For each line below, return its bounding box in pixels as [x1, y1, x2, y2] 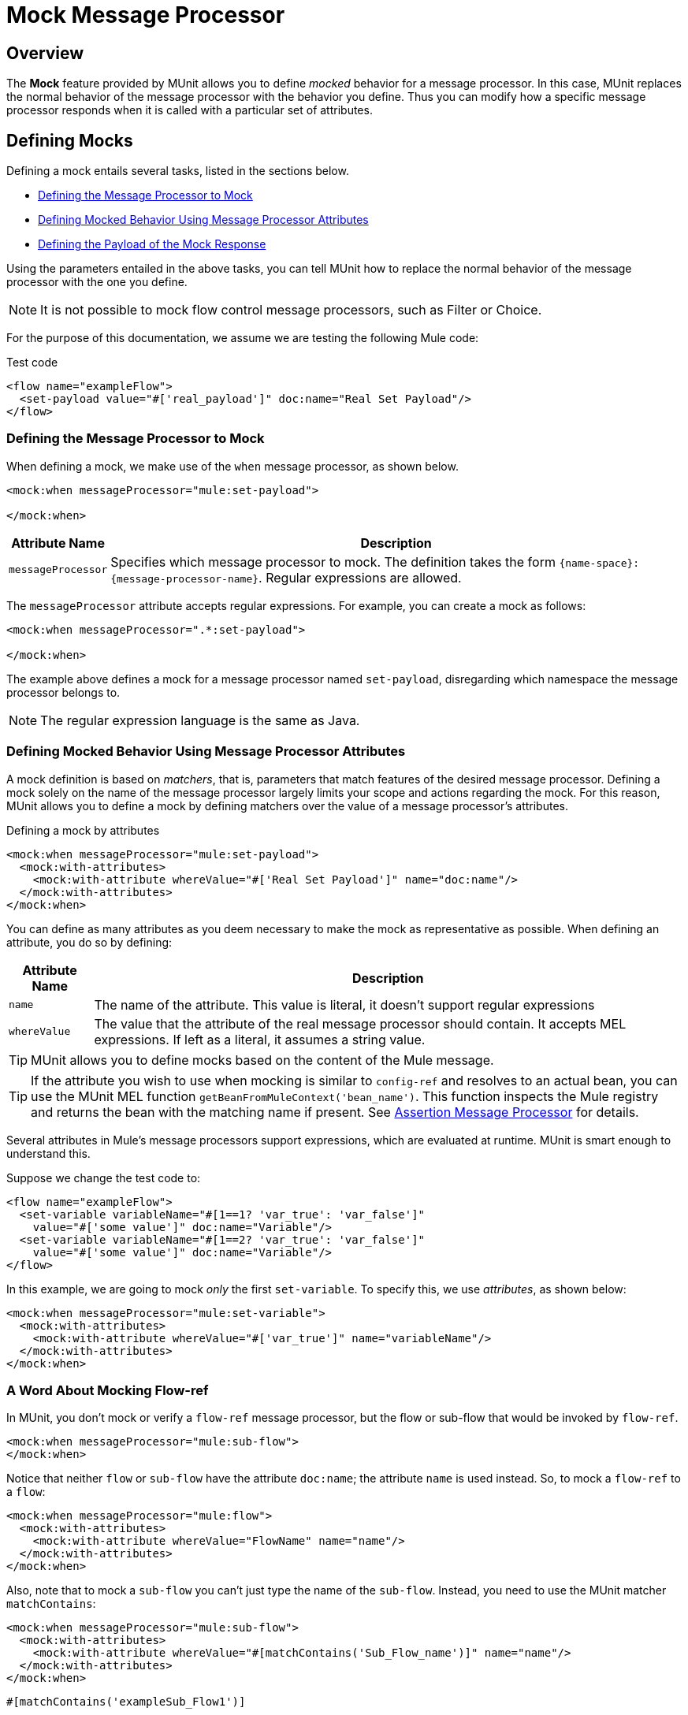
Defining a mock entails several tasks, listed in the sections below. [6, 164, 349, 178]
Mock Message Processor [6, 2, 285, 28]
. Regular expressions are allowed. [258, 569, 462, 586]
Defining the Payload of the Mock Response [38, 237, 266, 251]
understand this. [6, 1146, 91, 1160]
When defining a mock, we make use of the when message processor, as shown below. [6, 459, 459, 473]
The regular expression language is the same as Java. [40, 712, 360, 728]
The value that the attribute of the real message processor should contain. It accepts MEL [94, 1015, 627, 1032]
